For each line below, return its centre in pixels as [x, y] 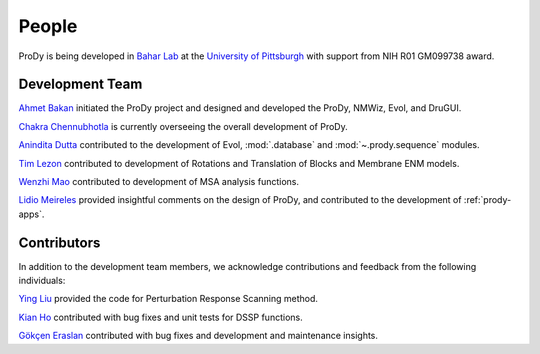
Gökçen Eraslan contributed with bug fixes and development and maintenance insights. [198, 336]
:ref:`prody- [487, 200]
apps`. [31, 214]
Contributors [59, 242]
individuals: [42, 281]
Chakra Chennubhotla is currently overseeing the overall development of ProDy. [183, 126]
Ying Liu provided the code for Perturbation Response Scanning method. [168, 299]
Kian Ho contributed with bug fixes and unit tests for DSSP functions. [161, 317]
